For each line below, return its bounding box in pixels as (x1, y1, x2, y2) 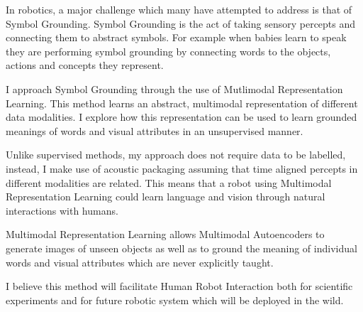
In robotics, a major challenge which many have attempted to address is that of (6, 2, 352, 16)
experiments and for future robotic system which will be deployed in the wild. (6, 292, 344, 307)
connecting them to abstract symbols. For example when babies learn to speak (6, 30, 347, 45)
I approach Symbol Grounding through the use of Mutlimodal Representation (6, 81, 343, 96)
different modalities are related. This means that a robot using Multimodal (6, 175, 332, 190)
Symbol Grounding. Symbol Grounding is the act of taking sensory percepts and (6, 16, 356, 31)
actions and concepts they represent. (6, 58, 164, 72)
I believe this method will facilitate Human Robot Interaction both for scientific (6, 279, 353, 294)
